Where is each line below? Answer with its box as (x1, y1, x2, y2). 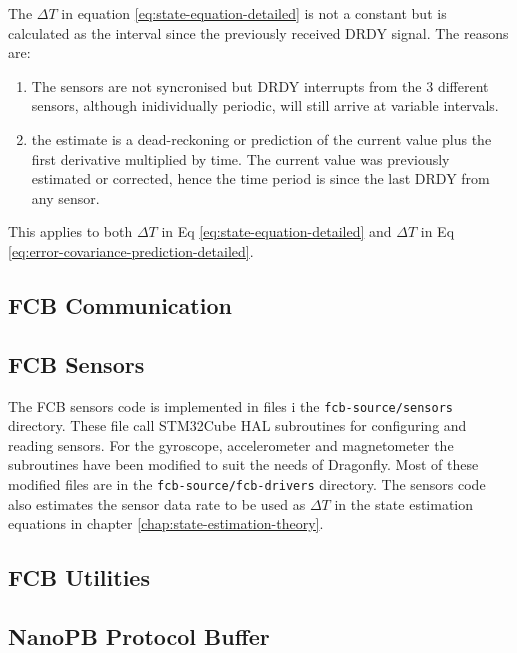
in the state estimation (334, 493, 474, 514)
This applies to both (8, 221, 133, 242)
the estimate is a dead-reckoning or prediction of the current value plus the (31, 128, 492, 149)
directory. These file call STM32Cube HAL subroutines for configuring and (8, 415, 467, 436)
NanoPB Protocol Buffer (8, 620, 270, 651)
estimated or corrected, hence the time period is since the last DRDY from (31, 168, 490, 189)
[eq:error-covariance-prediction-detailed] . (8, 240, 254, 261)
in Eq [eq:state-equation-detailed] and (161, 221, 392, 242)
